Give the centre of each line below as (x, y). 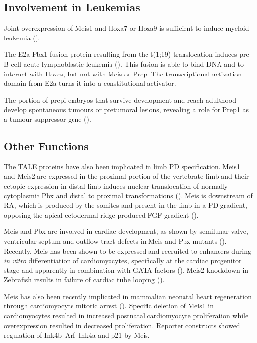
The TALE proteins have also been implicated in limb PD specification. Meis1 (122, 166)
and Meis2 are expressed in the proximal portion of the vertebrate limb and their (127, 176)
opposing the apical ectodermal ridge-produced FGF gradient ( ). (101, 214)
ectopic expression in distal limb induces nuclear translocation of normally (116, 185)
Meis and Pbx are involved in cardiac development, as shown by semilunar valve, (126, 231)
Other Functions (46, 145)
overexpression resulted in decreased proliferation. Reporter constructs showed (122, 325)
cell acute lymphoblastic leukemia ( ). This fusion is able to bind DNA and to (128, 63)
